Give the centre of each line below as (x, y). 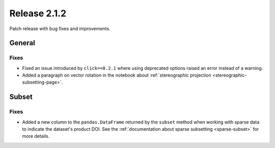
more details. (36, 136)
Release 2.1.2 (38, 13)
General (22, 43)
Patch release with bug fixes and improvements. (60, 29)
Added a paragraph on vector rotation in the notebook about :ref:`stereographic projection (117, 75)
